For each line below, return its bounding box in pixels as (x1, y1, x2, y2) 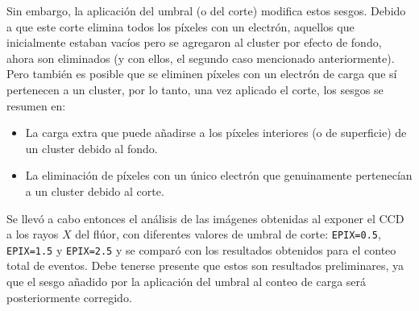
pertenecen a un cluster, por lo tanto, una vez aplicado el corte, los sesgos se (6, 81, 384, 97)
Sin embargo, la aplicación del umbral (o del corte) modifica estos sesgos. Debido (6, 2, 406, 19)
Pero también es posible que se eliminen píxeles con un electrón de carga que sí (6, 65, 397, 82)
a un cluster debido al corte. (25, 182, 164, 199)
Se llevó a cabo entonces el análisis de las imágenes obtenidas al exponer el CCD (6, 209, 404, 226)
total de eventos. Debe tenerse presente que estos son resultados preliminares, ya (6, 257, 404, 274)
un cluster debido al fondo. (25, 139, 158, 156)
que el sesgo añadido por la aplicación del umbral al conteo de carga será (6, 273, 367, 290)
